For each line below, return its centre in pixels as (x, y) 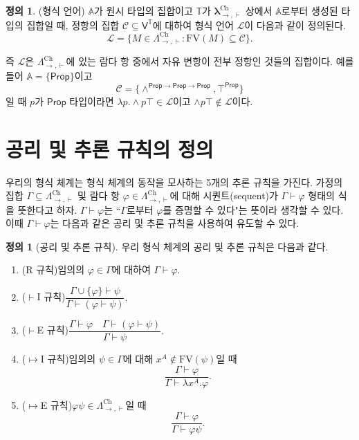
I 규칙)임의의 (68, 359)
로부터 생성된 (310, 10)
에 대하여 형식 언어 (193, 25)
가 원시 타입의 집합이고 (144, 10)
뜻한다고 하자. (47, 209)
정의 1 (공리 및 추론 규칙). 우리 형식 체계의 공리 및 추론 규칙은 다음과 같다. (167, 246)
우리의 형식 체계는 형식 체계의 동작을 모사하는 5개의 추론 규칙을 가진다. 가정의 (174, 182)
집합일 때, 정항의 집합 (73, 25)
